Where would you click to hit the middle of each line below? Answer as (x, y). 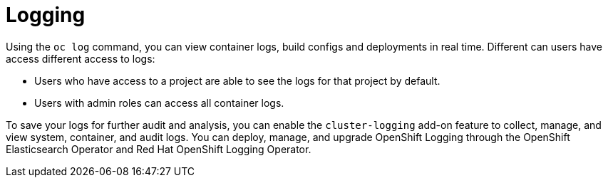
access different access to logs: (81, 58)
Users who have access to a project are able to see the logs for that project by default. (237, 80)
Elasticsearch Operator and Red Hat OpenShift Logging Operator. (159, 149)
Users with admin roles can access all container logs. (159, 103)
